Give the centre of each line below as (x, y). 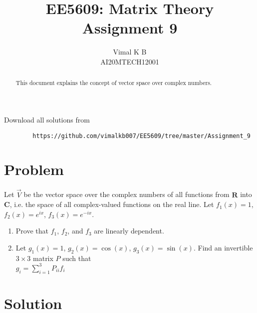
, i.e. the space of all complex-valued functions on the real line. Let (112, 204)
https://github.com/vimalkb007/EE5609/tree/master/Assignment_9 (141, 136)
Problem (34, 169)
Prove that (32, 231)
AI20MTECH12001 (130, 61)
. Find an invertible (223, 247)
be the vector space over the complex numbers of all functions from (127, 194)
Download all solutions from (47, 119)
